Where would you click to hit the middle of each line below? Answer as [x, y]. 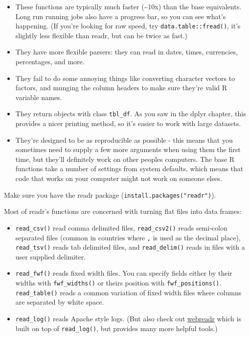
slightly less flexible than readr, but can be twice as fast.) [102, 35]
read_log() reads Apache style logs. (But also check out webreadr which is [128, 318]
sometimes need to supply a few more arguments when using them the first [128, 149]
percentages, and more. [50, 62]
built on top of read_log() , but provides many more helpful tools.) [116, 328]
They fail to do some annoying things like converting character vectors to [125, 78]
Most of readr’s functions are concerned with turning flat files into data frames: [123, 211]
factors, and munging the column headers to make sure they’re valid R [121, 88]
